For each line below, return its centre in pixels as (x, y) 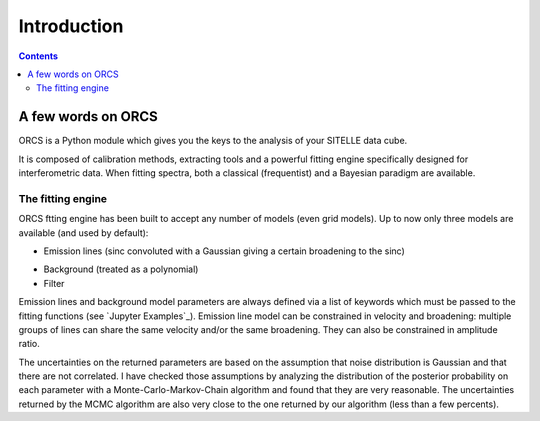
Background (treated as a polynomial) (121, 269)
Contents (38, 56)
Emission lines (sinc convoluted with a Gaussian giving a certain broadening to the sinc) (224, 251)
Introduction (71, 26)
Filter (54, 283)
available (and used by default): (83, 232)
